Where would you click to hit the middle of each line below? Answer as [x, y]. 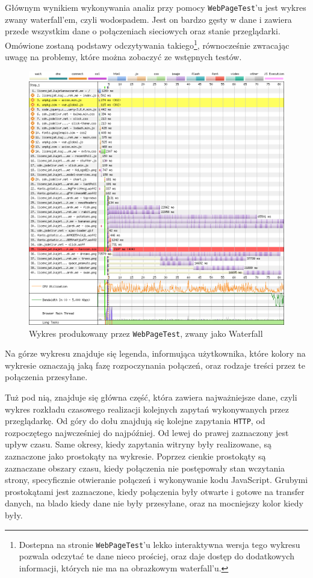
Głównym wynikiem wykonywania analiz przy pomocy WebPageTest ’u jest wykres [156, 7]
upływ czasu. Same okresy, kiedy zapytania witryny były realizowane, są [138, 444]
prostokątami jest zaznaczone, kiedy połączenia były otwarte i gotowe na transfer [155, 491]
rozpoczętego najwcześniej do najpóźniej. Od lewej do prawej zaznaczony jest [147, 432]
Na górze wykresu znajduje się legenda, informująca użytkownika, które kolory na [155, 353]
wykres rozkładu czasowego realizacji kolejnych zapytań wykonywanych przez [147, 409]
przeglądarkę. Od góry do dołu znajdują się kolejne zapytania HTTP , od [135, 421]
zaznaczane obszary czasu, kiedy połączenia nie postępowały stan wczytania [145, 468]
